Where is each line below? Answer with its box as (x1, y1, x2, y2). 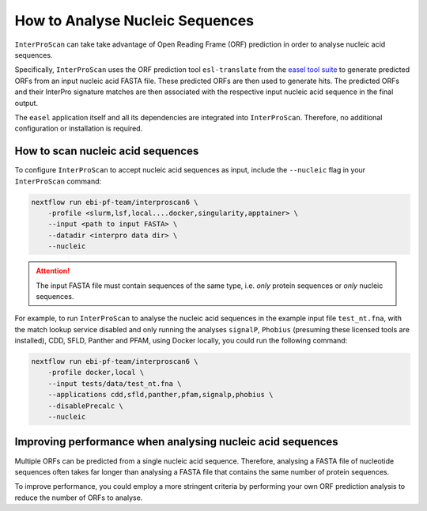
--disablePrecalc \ (47, 401, 124, 411)
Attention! (36, 266, 70, 276)
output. (14, 98, 39, 108)
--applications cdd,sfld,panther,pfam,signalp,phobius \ (47, 390, 274, 399)
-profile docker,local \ (47, 368, 145, 377)
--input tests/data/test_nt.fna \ (47, 379, 182, 388)
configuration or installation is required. (14, 123, 143, 134)
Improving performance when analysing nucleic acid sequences (14, 435, 339, 449)
